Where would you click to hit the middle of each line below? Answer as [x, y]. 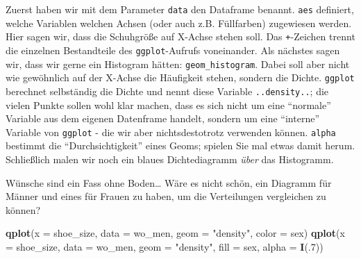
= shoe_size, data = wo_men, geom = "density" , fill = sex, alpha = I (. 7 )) [165, 246]
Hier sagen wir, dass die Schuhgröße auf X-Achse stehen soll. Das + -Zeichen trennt [180, 36]
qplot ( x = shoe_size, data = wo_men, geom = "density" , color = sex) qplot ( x [175, 233]
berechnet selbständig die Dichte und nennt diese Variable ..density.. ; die [167, 91]
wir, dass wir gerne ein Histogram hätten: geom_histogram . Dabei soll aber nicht [178, 64]
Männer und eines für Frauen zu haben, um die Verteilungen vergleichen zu [166, 196]
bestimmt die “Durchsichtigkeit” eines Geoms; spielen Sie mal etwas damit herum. [180, 145]
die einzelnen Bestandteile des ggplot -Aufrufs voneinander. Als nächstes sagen [173, 50]
